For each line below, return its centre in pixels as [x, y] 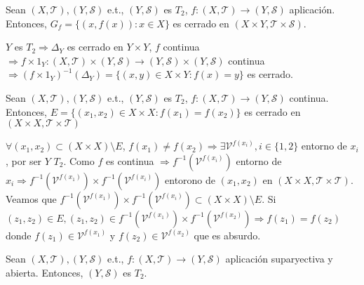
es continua [130, 160]
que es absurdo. [227, 235]
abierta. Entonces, [45, 272]
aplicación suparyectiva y [279, 259]
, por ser [24, 160]
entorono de [190, 179]
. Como [79, 160]
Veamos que [31, 198]
